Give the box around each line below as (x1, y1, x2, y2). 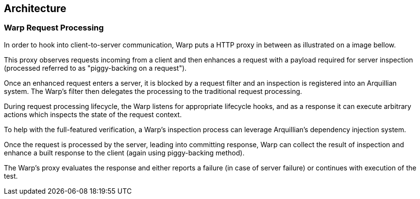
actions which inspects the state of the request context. (4, 110, 182, 119)
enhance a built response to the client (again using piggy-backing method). (4, 148, 245, 157)
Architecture (4, 2, 67, 15)
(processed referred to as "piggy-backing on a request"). (4, 63, 187, 72)
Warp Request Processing (4, 23, 104, 33)
